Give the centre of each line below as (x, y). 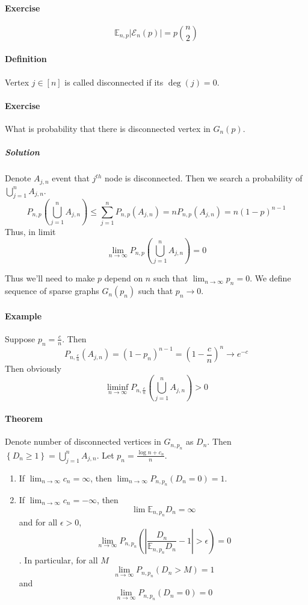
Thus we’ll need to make (50, 278)
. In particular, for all (58, 560)
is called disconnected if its (114, 82)
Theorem (24, 418)
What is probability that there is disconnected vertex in (108, 128)
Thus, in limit (30, 232)
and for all (38, 522)
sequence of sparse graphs (52, 291)
